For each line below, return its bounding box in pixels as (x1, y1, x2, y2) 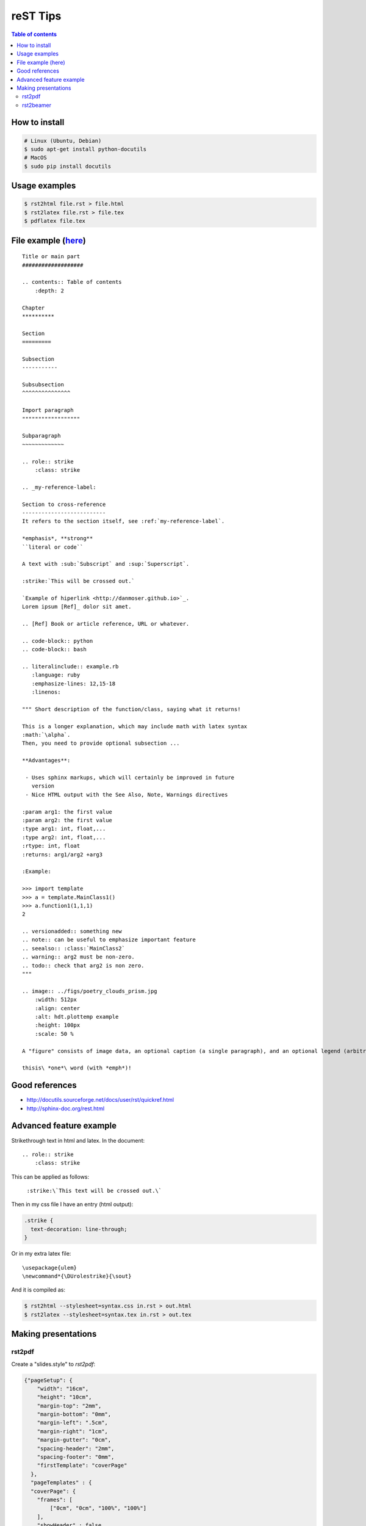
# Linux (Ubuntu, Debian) (24, 137, 102, 144)
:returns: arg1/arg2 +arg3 (22, 851, 103, 858)
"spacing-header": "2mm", (37, 1445, 115, 1452)
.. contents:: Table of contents (22, 278, 122, 286)
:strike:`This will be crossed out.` (22, 577, 135, 585)
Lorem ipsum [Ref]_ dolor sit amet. (22, 603, 132, 610)
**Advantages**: (22, 757, 71, 764)
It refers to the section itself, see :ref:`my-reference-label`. (22, 518, 225, 525)
